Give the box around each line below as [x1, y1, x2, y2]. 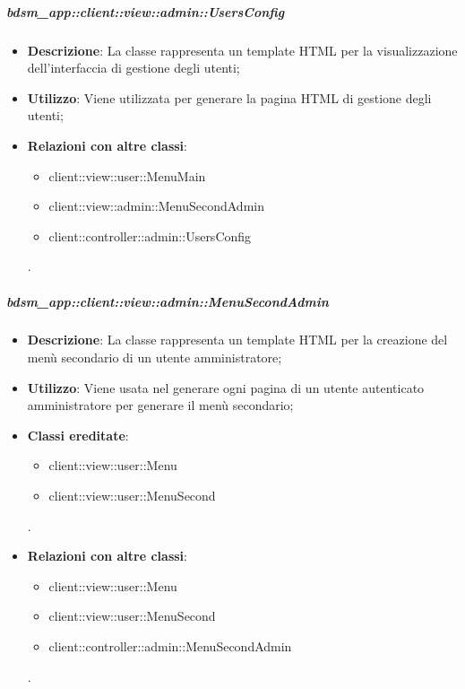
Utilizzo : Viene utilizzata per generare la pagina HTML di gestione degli [27, 88, 432, 107]
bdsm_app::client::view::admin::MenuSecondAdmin [6, 292, 329, 310]
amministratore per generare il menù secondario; [27, 396, 294, 414]
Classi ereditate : [27, 425, 129, 444]
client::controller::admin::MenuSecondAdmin [48, 637, 292, 655]
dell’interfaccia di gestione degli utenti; [27, 58, 240, 77]
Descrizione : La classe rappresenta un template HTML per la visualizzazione [27, 40, 458, 59]
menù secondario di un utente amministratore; [27, 348, 282, 367]
